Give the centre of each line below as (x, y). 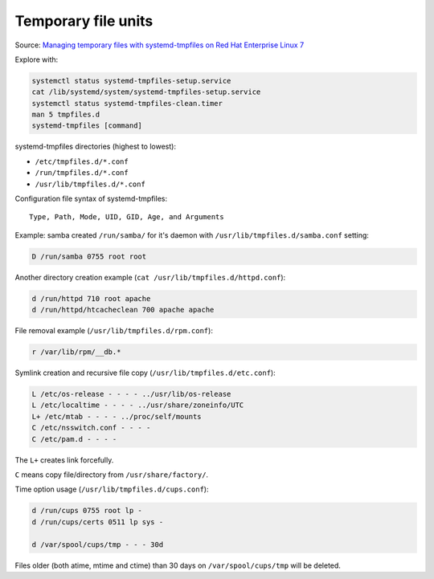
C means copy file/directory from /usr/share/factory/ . (112, 475)
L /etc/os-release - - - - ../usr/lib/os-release (131, 394)
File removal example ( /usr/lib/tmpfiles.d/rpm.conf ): (114, 331)
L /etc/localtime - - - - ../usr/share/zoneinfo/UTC (138, 405)
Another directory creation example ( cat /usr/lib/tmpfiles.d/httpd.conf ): (150, 277)
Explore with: (37, 59)
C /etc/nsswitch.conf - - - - (91, 428)
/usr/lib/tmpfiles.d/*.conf (90, 184)
